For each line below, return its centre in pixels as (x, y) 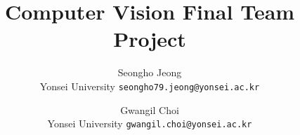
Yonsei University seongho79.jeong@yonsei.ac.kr (150, 86)
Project (150, 39)
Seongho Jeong (150, 72)
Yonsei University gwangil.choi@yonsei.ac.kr (150, 123)
